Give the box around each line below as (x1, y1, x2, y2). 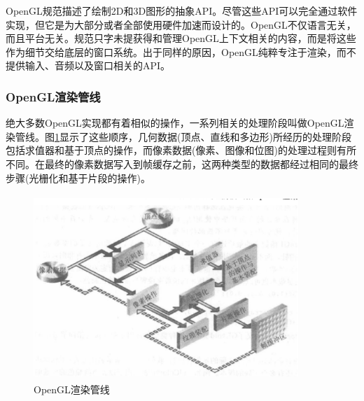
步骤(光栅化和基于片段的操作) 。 (6, 170, 150, 185)
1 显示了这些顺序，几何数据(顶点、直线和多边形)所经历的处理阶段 (55, 129, 351, 143)
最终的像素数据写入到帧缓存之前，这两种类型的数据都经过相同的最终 (44, 156, 358, 171)
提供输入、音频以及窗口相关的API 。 (6, 58, 171, 73)
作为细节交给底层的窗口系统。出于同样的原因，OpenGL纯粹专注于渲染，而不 (6, 44, 356, 59)
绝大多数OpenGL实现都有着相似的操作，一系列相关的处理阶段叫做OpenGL (6, 115, 344, 130)
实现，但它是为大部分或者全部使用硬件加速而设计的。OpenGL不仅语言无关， (6, 17, 356, 31)
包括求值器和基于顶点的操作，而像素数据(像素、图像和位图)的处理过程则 (6, 143, 337, 157)
